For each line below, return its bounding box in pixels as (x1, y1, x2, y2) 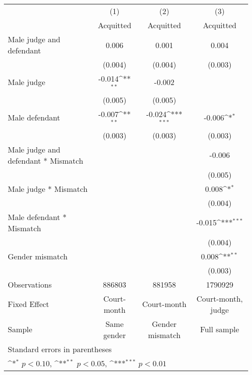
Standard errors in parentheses (8, 343, 112, 355)
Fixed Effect (8, 298, 49, 310)
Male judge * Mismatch (8, 183, 88, 194)
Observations (8, 278, 52, 290)
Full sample (200, 324, 239, 335)
